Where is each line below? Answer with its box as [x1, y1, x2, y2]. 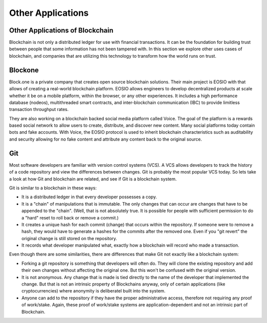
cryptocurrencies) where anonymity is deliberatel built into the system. [21, 288, 166, 294]
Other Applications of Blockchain [9, 26, 114, 35]
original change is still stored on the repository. [21, 235, 117, 241]
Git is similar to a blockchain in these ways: [9, 185, 97, 191]
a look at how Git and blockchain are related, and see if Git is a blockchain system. [9, 176, 177, 182]
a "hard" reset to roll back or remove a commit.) [21, 215, 119, 220]
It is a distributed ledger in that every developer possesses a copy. [21, 194, 157, 200]
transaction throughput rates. [9, 107, 69, 112]
